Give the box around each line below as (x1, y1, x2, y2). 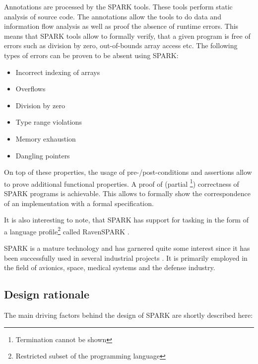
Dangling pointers (15, 150, 70, 160)
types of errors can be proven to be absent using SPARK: (4, 50, 179, 60)
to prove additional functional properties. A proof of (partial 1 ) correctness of (4, 177, 239, 189)
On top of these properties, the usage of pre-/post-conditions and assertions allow (4, 167, 252, 177)
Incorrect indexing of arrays (15, 67, 100, 77)
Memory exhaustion (15, 133, 76, 144)
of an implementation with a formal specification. (4, 198, 154, 208)
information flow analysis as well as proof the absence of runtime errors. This (4, 21, 239, 31)
